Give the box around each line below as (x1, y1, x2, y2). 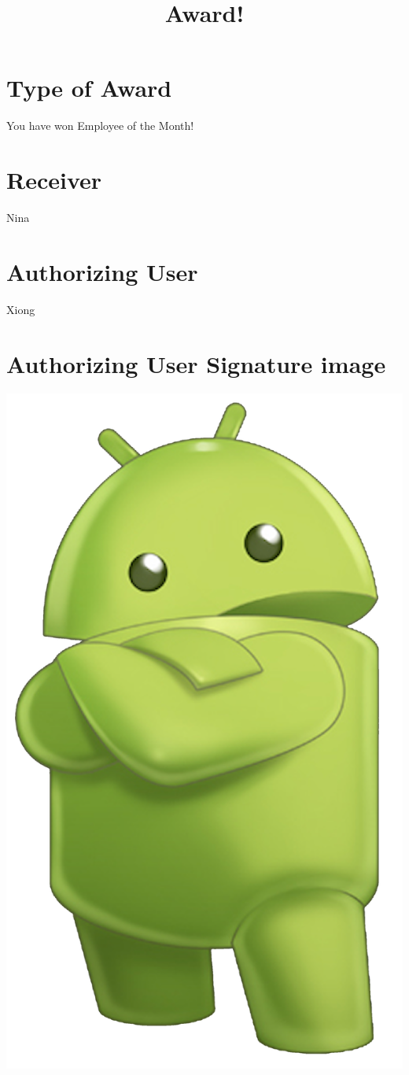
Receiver (6, 164, 102, 196)
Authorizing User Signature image (6, 347, 386, 379)
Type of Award (6, 72, 172, 104)
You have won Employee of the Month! (6, 117, 194, 134)
